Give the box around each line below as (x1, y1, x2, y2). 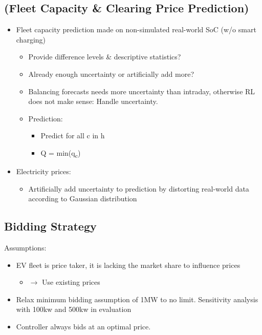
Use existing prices (41, 277, 100, 287)
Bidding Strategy (4, 218, 97, 234)
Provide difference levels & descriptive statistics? (28, 51, 181, 62)
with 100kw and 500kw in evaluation (16, 304, 132, 315)
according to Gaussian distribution (28, 193, 137, 204)
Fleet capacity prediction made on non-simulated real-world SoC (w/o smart (16, 24, 256, 35)
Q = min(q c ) (40, 147, 81, 159)
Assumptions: (4, 242, 47, 253)
